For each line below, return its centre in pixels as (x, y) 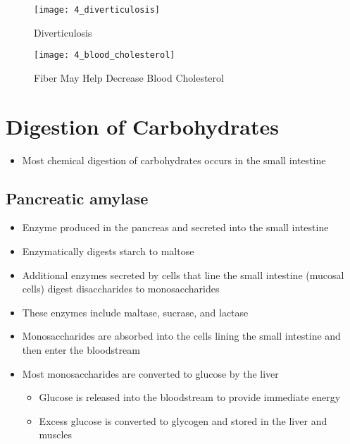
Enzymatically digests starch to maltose (108, 251)
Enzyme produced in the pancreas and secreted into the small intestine (175, 227)
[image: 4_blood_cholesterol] (105, 55)
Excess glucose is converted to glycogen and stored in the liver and (183, 420)
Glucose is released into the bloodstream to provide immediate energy (190, 397)
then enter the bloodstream (81, 349)
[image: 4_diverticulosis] (97, 10)
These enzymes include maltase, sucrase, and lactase (135, 312)
